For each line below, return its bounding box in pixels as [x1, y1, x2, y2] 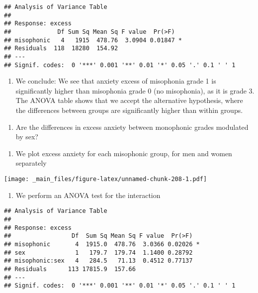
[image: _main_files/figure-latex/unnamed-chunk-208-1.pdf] [4, 176, 207, 183]
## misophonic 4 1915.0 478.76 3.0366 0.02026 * [4, 240, 200, 248]
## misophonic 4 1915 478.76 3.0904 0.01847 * [4, 36, 182, 44]
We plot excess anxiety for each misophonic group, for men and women [15, 148, 232, 158]
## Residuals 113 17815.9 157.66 [4, 265, 136, 273]
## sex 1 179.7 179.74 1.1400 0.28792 [4, 249, 193, 256]
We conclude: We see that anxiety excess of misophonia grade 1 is [15, 76, 216, 86]
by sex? [15, 131, 38, 142]
